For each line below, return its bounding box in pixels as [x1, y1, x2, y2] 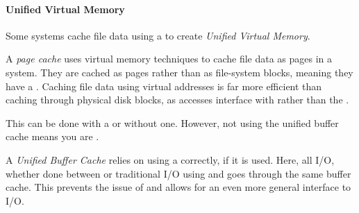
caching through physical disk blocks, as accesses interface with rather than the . [6, 92, 349, 107]
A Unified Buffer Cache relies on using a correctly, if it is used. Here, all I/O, [6, 152, 335, 167]
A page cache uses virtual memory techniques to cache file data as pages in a [6, 51, 333, 66]
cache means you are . [6, 129, 99, 144]
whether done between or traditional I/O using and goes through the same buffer [6, 166, 351, 180]
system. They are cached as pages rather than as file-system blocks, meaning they [6, 65, 353, 79]
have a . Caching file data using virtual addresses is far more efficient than [6, 78, 322, 93]
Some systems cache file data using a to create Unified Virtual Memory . [6, 28, 310, 42]
